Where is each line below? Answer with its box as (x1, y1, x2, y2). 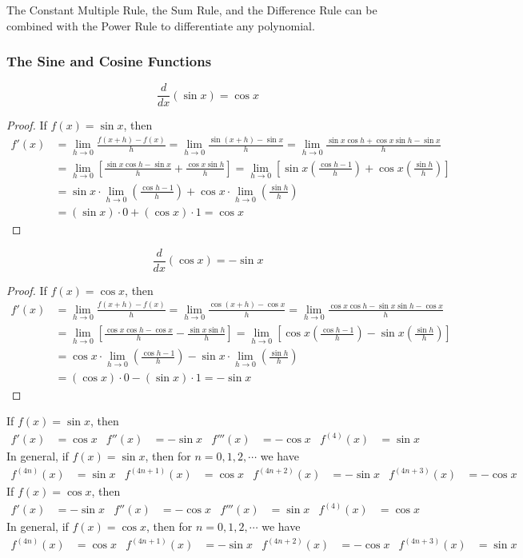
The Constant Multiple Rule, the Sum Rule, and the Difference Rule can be (6, 2, 377, 18)
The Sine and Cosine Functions (6, 51, 212, 71)
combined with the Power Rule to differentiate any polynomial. (6, 17, 315, 34)
